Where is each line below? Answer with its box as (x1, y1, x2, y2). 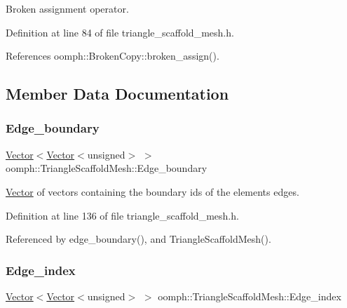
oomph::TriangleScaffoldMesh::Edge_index (158, 288, 341, 303)
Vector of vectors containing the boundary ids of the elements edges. (6, 184, 299, 199)
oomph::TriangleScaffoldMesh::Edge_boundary (6, 161, 207, 175)
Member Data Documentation (6, 83, 229, 105)
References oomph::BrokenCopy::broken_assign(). (6, 48, 219, 63)
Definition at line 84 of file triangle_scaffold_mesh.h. (6, 25, 234, 39)
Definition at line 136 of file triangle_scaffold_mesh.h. (6, 208, 239, 222)
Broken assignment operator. (6, 1, 129, 15)
